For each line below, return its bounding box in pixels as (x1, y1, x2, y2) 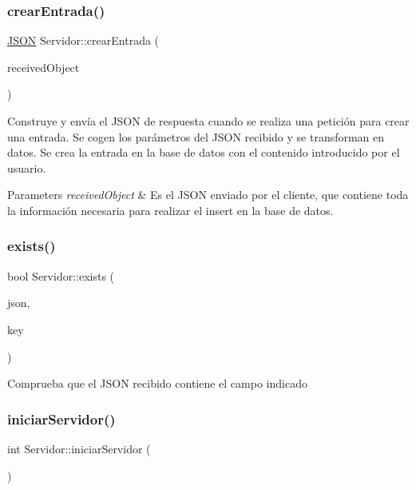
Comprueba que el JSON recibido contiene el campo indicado (7, 375, 307, 392)
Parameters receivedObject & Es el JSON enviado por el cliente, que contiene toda (7, 186, 409, 203)
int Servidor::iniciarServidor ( (7, 440, 151, 456)
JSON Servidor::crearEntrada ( (7, 32, 160, 49)
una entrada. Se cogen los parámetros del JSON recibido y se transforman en (7, 128, 385, 145)
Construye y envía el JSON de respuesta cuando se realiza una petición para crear (7, 113, 410, 129)
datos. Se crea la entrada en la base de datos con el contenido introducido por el (7, 144, 400, 161)
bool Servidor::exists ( (7, 267, 115, 284)
